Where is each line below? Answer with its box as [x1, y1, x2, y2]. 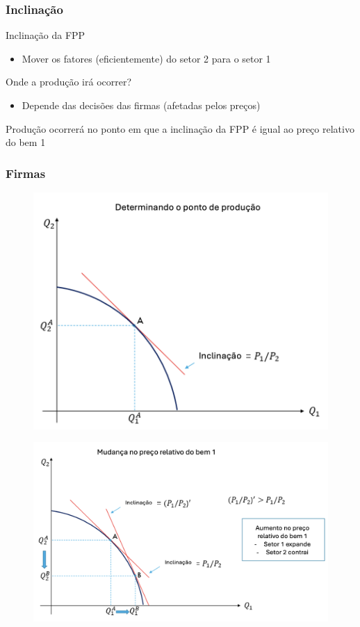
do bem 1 [6, 135, 46, 149]
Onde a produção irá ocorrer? [6, 74, 132, 89]
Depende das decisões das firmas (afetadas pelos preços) [22, 98, 261, 112]
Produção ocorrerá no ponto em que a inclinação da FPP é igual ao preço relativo [6, 121, 354, 136]
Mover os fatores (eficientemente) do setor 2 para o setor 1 [22, 51, 271, 65]
